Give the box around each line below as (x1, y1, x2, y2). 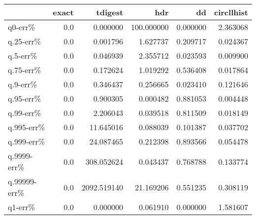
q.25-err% (8, 36, 41, 47)
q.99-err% (8, 107, 41, 118)
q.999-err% (8, 136, 45, 147)
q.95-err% (8, 93, 41, 104)
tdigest (96, 6, 124, 18)
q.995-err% (8, 121, 45, 133)
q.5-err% (8, 50, 37, 61)
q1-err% (8, 201, 35, 213)
